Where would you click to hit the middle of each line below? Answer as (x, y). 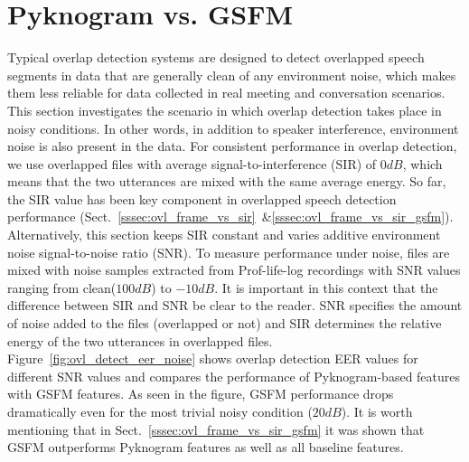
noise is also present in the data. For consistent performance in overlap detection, (232, 146)
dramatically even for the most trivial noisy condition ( (160, 411)
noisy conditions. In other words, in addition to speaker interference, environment (233, 128)
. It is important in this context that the (326, 287)
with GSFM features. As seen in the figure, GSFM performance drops (201, 394)
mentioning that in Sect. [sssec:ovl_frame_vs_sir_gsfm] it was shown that (216, 429)
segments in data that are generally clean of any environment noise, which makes (232, 75)
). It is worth (377, 411)
